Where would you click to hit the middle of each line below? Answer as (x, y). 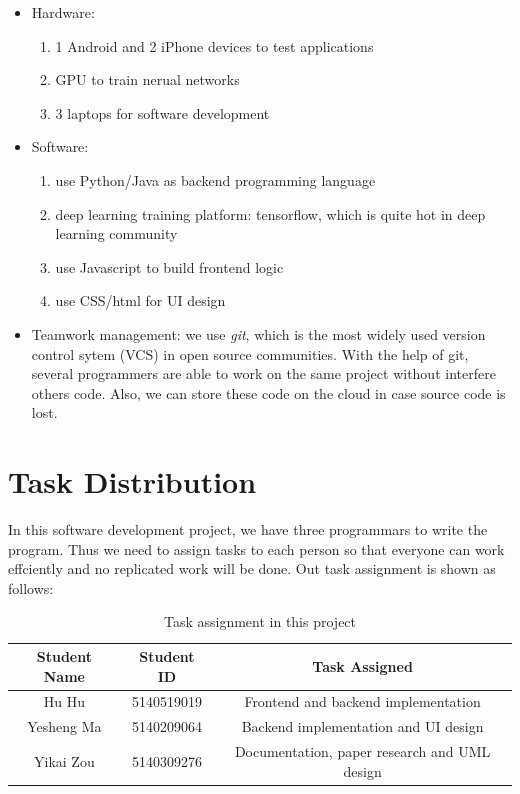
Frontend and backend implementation (362, 701)
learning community (116, 233)
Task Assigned (362, 665)
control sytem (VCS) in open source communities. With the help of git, (250, 353)
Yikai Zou (64, 760)
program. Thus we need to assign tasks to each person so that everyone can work (256, 548)
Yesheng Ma (64, 726)
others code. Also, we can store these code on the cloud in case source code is (268, 392)
